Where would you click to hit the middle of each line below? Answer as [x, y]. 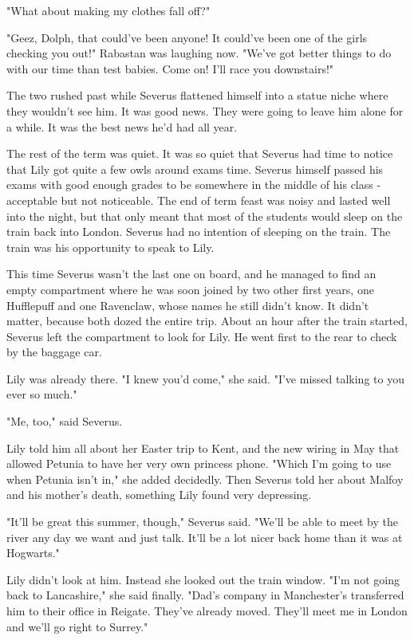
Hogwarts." [33, 553]
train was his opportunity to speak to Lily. [110, 247]
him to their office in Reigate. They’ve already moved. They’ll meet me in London [207, 611]
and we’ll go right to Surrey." [77, 626]
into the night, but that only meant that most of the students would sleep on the [205, 216]
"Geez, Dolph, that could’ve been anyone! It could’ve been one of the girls [187, 37]
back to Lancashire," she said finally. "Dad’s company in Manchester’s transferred [205, 595]
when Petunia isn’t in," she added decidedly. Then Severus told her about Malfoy [205, 479]
